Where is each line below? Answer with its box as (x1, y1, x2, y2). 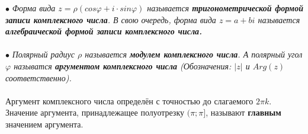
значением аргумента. (5, 117, 84, 130)
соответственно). (5, 71, 72, 84)
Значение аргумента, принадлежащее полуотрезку (5, 106, 185, 119)
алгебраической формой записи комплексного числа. (5, 25, 203, 37)
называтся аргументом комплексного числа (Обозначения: (14, 59, 232, 72)
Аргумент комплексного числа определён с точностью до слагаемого (5, 94, 254, 107)
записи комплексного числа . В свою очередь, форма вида (5, 13, 216, 25)
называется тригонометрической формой (147, 2, 303, 14)
